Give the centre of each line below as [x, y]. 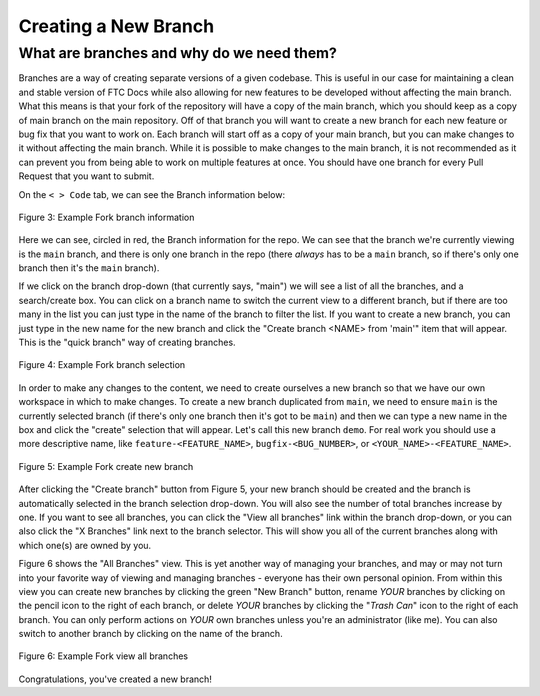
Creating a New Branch [116, 26]
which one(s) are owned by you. [85, 545]
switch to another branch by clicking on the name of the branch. [151, 634]
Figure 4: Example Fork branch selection [102, 365]
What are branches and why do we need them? [177, 53]
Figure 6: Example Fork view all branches [103, 656]
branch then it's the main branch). [89, 268]
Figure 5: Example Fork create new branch [106, 466]
